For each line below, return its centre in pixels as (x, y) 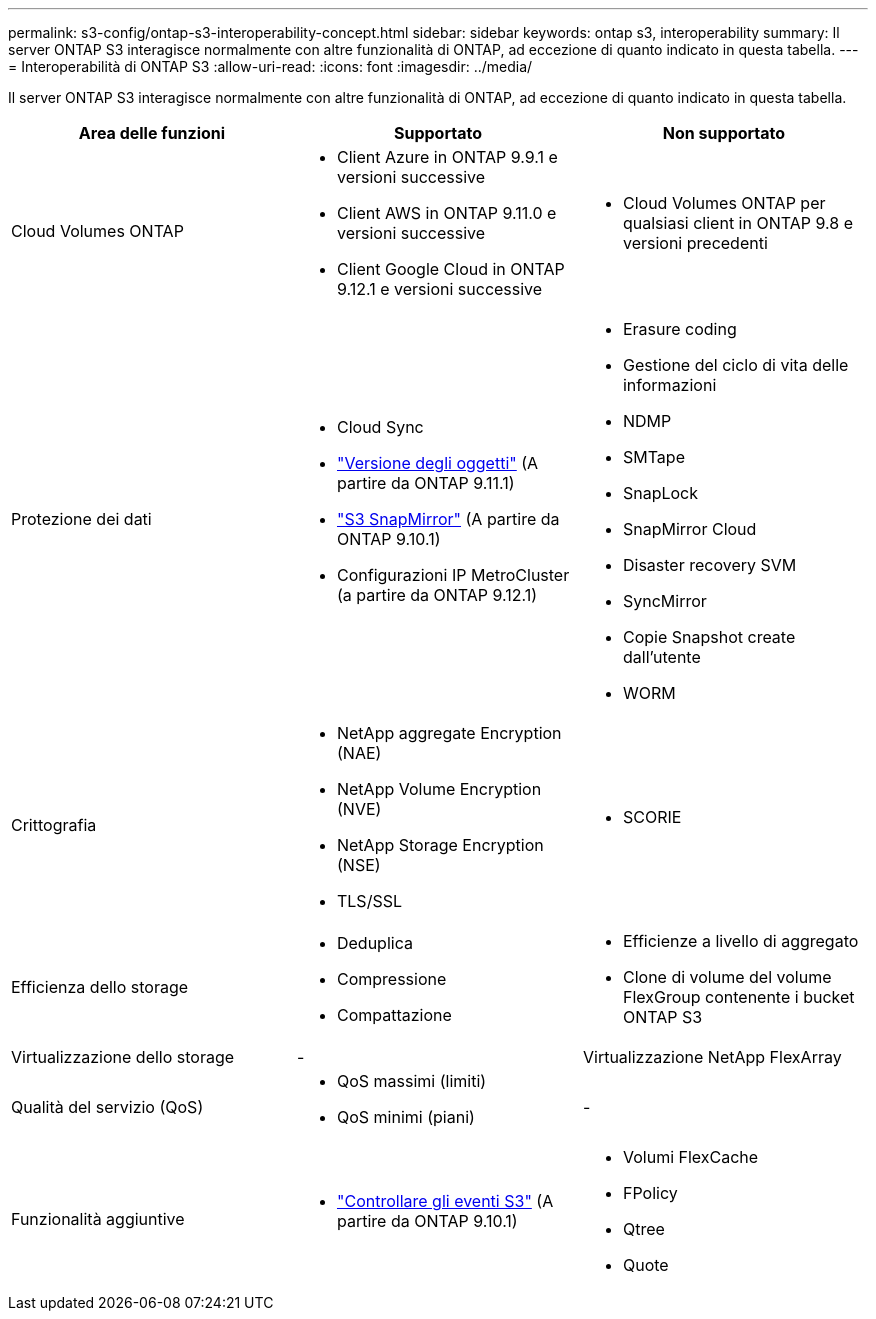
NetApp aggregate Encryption (449, 733)
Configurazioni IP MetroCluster (453, 575)
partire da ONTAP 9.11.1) (425, 483)
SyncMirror (664, 601)
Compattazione (394, 1015)
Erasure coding (679, 329)
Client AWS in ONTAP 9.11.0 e (446, 213)
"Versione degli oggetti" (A (437, 463)
